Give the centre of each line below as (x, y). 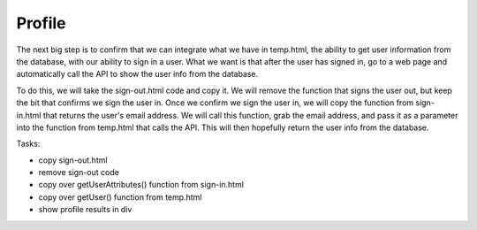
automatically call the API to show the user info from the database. (137, 74)
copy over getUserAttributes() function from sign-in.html (141, 185)
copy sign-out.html (73, 160)
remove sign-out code (79, 172)
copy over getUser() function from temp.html (120, 197)
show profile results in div (85, 210)
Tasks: (28, 144)
